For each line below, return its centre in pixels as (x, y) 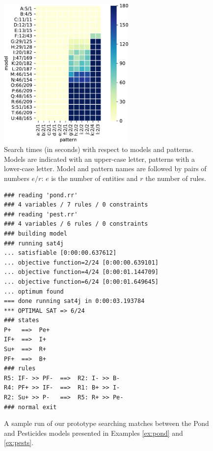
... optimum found (34, 291)
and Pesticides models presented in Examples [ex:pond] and (93, 433)
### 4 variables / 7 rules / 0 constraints (76, 205)
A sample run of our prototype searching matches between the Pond (106, 423)
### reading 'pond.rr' (41, 195)
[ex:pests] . (19, 442)
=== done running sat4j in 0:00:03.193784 (74, 301)
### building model (36, 233)
